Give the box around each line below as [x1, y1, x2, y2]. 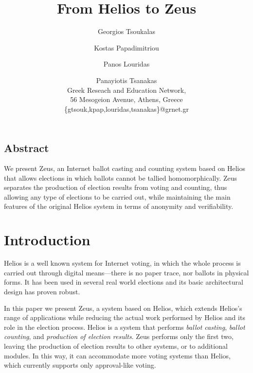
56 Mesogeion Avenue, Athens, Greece [70, 94, 183, 104]
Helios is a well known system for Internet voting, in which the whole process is [4, 258, 241, 268]
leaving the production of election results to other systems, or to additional [4, 340, 228, 351]
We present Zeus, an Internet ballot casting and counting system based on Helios [4, 163, 246, 173]
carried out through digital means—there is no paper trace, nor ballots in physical [4, 267, 249, 277]
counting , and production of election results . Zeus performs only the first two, [4, 331, 234, 341]
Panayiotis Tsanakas [96, 75, 157, 85]
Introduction [4, 230, 90, 250]
